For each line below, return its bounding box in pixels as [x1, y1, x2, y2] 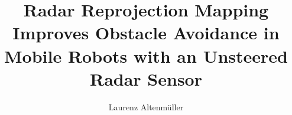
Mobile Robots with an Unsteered [4, 43, 288, 67]
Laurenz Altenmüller [108, 100, 184, 113]
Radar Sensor [90, 66, 202, 90]
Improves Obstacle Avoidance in [12, 21, 280, 45]
